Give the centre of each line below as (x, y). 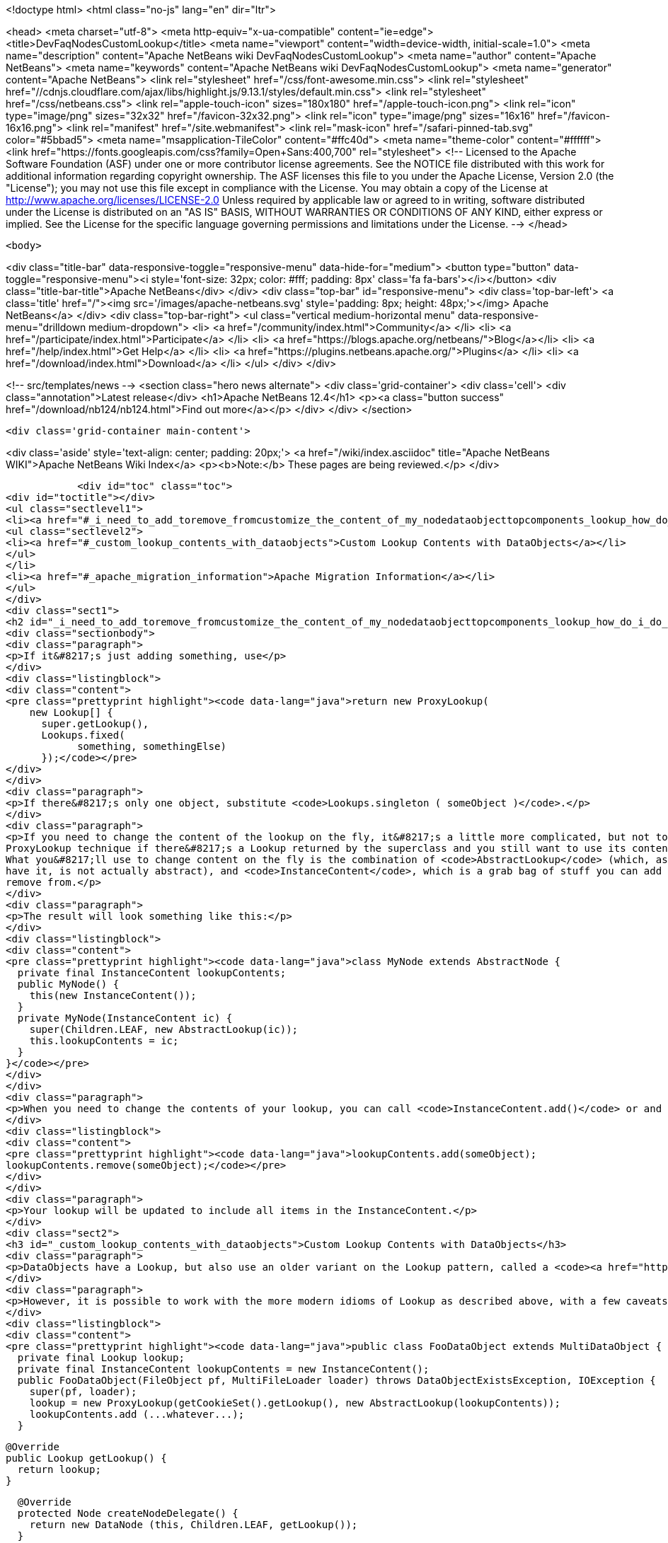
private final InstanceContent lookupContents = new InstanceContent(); (223, 1369)
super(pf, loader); (83, 1392)
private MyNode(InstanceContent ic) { (125, 1018)
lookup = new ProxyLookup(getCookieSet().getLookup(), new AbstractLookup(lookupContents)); (295, 1403)
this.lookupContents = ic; (104, 1041)
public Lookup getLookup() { (86, 1458)
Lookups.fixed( (83, 735)
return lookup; (59, 1469)
